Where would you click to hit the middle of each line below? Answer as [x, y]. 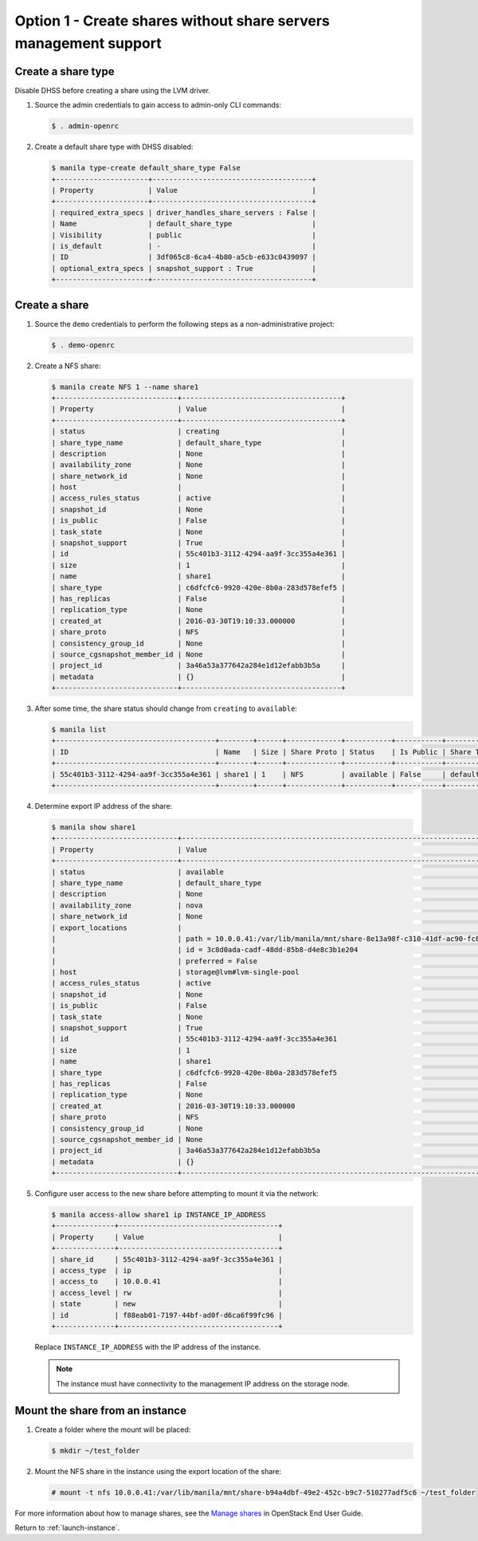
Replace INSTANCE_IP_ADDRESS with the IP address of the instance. [148, 1347]
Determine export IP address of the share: [104, 806]
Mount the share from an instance [101, 1410]
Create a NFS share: [68, 366]
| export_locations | [117, 927]
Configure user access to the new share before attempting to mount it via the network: [176, 1194]
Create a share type [65, 71]
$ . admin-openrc [85, 126]
